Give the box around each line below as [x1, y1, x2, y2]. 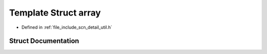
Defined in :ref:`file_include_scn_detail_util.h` [21, 24, 112, 30]
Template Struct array [9, 7, 101, 18]
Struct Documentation [9, 37, 79, 45]
